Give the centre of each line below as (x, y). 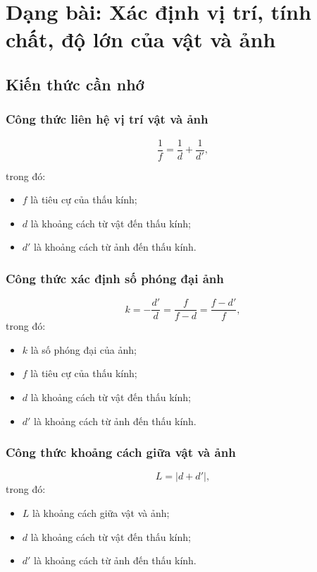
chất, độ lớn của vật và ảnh (141, 39)
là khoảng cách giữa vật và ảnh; (101, 513)
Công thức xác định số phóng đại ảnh (115, 278)
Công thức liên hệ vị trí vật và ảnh (107, 119)
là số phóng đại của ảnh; (83, 349)
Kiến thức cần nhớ (75, 84)
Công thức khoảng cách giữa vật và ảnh (121, 452)
